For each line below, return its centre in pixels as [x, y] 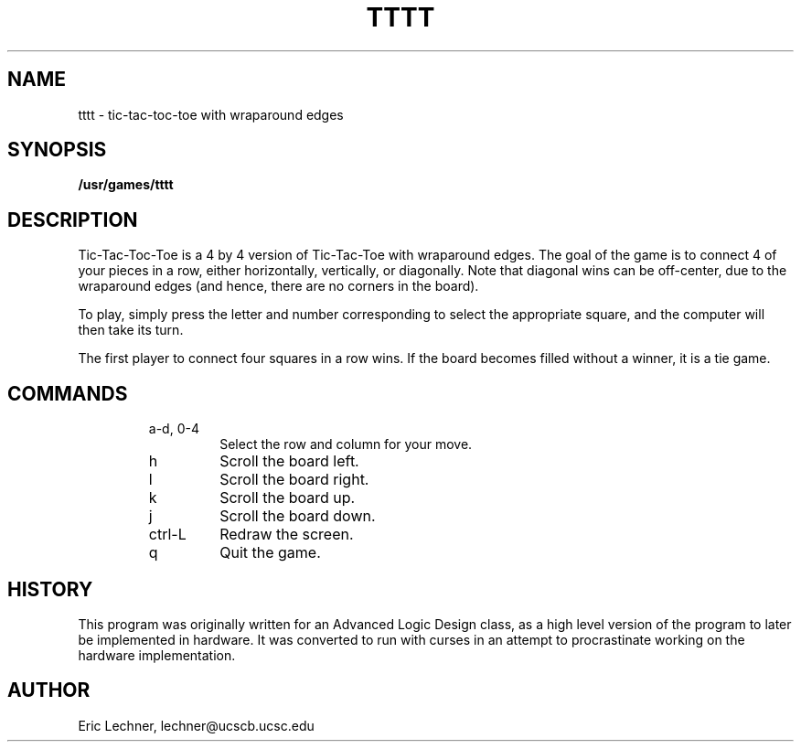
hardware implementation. [157, 655]
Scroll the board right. [294, 480]
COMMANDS [68, 393]
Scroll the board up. [288, 498]
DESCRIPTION [73, 219]
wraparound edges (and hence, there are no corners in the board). [278, 286]
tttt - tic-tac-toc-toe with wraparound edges [211, 114]
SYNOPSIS [57, 150]
